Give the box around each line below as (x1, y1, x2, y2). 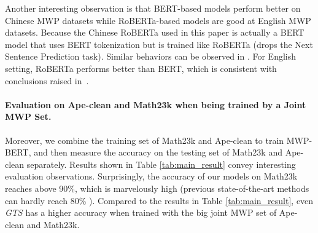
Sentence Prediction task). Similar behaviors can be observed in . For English (5, 50, 297, 63)
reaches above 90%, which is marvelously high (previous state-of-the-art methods (5, 181, 309, 194)
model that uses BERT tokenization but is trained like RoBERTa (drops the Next (5, 38, 313, 50)
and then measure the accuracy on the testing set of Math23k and (34, 146, 282, 159)
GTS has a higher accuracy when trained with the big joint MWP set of (5, 206, 277, 219)
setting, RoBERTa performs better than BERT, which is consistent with (5, 61, 277, 74)
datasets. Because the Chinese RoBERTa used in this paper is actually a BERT (5, 26, 304, 39)
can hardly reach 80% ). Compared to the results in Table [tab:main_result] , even (5, 194, 314, 207)
